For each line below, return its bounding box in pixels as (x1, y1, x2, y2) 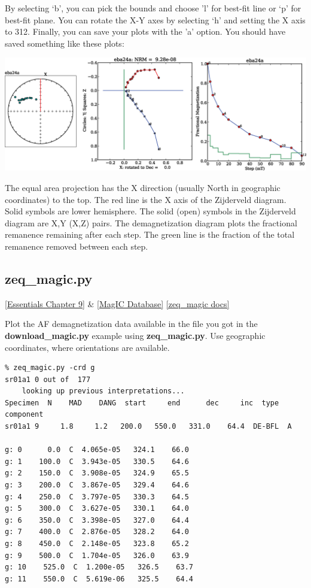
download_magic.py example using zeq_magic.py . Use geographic (5, 329, 266, 341)
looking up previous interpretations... (22, 387, 185, 396)
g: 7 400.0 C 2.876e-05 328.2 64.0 (5, 528, 189, 537)
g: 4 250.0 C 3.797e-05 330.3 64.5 (5, 492, 189, 501)
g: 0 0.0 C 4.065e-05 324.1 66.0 (5, 445, 189, 454)
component (5, 410, 44, 419)
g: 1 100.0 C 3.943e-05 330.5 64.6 (5, 457, 189, 466)
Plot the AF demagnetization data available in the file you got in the (5, 317, 258, 330)
